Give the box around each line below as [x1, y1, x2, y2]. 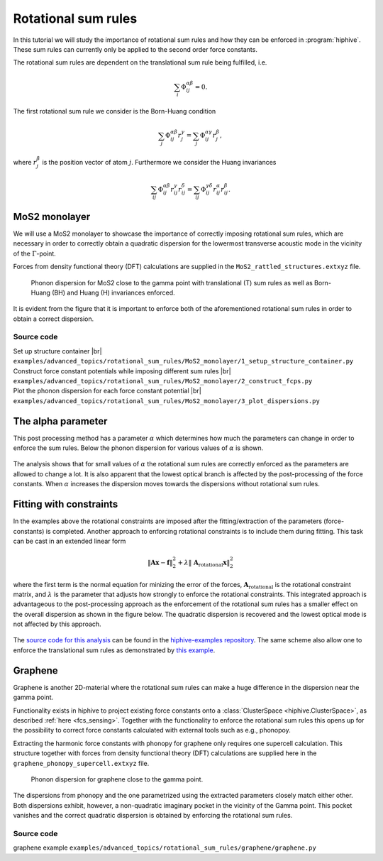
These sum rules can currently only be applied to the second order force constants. [13, 45, 258, 53]
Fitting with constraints [13, 498, 118, 510]
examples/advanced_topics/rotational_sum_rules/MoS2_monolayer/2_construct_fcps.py [13, 377, 313, 385]
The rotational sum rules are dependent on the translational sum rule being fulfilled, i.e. [13, 58, 267, 67]
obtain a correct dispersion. [13, 314, 94, 323]
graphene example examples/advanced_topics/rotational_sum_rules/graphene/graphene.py [13, 843, 317, 852]
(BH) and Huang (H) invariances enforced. [52, 288, 175, 297]
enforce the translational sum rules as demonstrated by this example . [13, 646, 216, 654]
